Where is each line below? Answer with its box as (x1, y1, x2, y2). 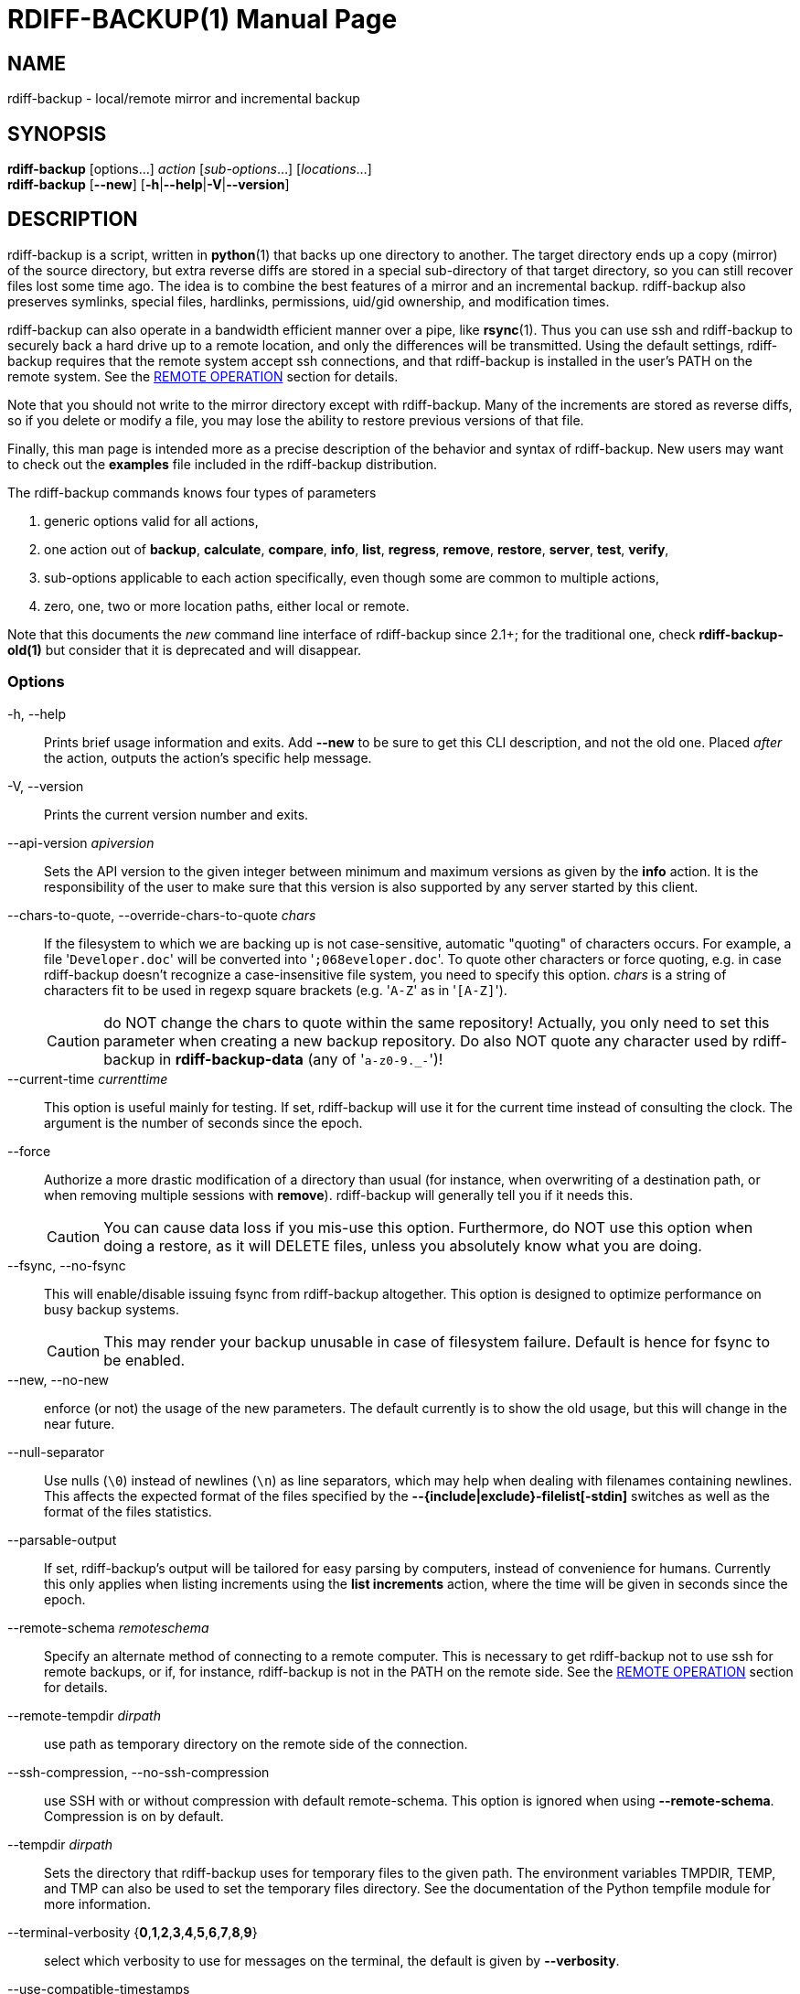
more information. (44, 1895, 151, 1912)
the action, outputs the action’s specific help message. (44, 749, 372, 766)
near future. (44, 1415, 115, 1431)
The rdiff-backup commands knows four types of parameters (7, 484, 377, 500)
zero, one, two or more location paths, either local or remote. (44, 597, 410, 614)
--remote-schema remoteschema (7, 1619, 209, 1635)
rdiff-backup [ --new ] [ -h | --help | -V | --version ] (7, 177, 290, 193)
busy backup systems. (44, 1301, 180, 1317)
